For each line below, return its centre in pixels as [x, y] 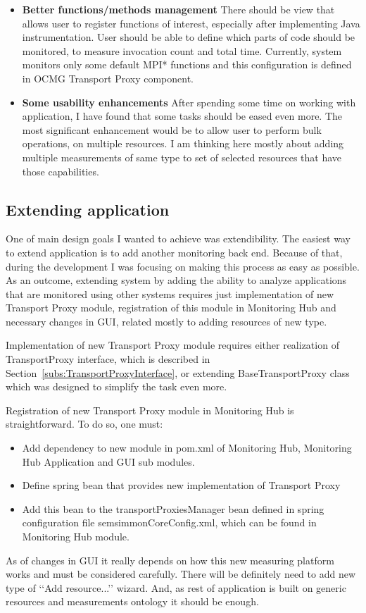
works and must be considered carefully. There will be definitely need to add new [181, 574]
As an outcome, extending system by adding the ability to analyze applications [176, 280]
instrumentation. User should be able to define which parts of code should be [189, 37]
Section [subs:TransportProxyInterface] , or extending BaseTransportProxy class [178, 372]
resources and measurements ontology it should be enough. [132, 601]
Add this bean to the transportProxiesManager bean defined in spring [173, 508]
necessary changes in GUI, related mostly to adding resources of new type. [166, 321]
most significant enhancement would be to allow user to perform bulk [172, 129]
